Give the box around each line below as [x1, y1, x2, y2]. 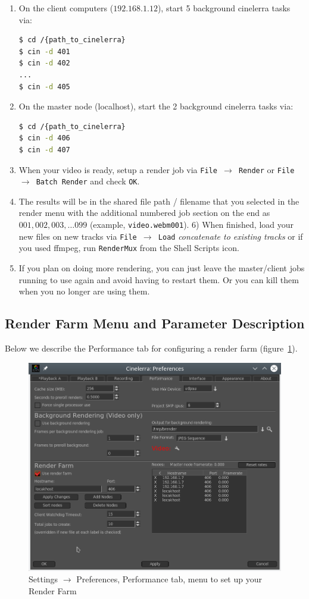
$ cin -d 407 [18, 145, 70, 154]
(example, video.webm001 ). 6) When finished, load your [89, 218, 294, 231]
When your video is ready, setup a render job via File [18, 163, 217, 175]
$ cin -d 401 [18, 47, 70, 56]
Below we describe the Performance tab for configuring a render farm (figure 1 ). [5, 341, 298, 354]
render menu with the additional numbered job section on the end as [18, 206, 270, 219]
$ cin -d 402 [18, 59, 70, 68]
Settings [29, 573, 58, 585]
